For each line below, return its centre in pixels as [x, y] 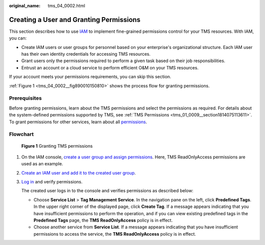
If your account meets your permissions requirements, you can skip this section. [90, 77]
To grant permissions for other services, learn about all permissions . [78, 122]
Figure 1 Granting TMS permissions [57, 146]
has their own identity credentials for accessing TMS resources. [86, 54]
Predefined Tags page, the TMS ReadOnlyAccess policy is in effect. [103, 221]
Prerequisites [25, 98]
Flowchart [21, 134]
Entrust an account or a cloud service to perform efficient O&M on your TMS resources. [110, 67]
